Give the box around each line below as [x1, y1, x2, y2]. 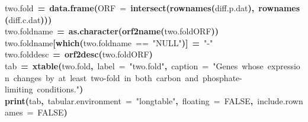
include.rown [257, 94, 303, 107]
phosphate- [203, 71, 242, 84]
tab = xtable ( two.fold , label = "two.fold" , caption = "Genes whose [5, 59, 264, 72]
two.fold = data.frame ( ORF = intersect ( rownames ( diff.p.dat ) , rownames [5, 2, 300, 14]
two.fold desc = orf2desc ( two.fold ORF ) [5, 48, 153, 60]
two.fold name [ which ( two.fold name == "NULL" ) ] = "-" [5, 36, 213, 49]
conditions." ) [37, 83, 84, 95]
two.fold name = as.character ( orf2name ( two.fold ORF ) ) [5, 25, 219, 37]
